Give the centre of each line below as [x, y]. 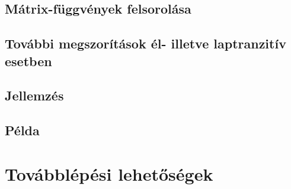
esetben [28, 61]
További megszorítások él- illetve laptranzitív [145, 43]
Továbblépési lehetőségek [109, 173]
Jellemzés [34, 95]
